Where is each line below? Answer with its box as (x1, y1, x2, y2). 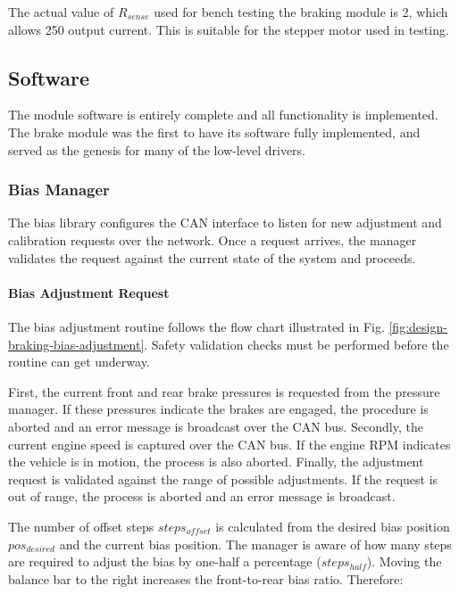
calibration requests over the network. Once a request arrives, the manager (8, 230, 417, 249)
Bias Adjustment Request (8, 283, 170, 301)
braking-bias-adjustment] (8, 334, 145, 353)
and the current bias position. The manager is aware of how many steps (59, 534, 452, 553)
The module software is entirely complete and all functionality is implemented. (8, 105, 438, 124)
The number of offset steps (8, 516, 154, 535)
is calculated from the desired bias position (215, 516, 450, 535)
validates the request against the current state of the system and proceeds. (8, 248, 416, 267)
